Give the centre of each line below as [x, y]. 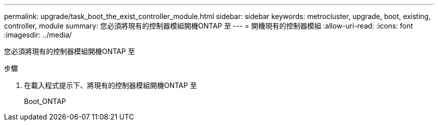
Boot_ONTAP [45, 101]
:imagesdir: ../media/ [38, 35]
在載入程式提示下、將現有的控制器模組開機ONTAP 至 [110, 85]
